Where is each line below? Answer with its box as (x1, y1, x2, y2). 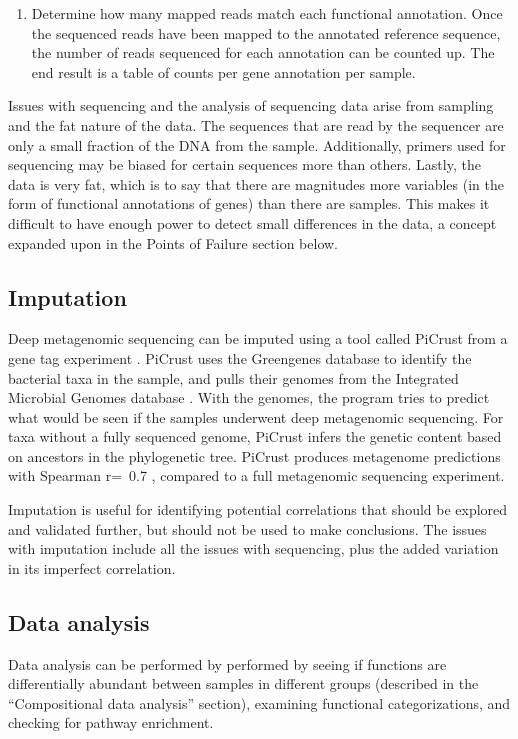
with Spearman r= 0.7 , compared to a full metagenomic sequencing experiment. (8, 465, 505, 486)
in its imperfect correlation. (8, 557, 176, 578)
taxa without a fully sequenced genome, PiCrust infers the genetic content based (8, 426, 502, 447)
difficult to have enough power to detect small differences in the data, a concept (8, 212, 497, 233)
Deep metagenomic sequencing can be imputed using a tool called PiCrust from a (8, 328, 508, 349)
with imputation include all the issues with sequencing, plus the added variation (8, 538, 499, 559)
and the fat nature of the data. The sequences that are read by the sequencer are (8, 114, 504, 135)
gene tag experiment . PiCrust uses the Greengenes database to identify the (8, 347, 472, 368)
